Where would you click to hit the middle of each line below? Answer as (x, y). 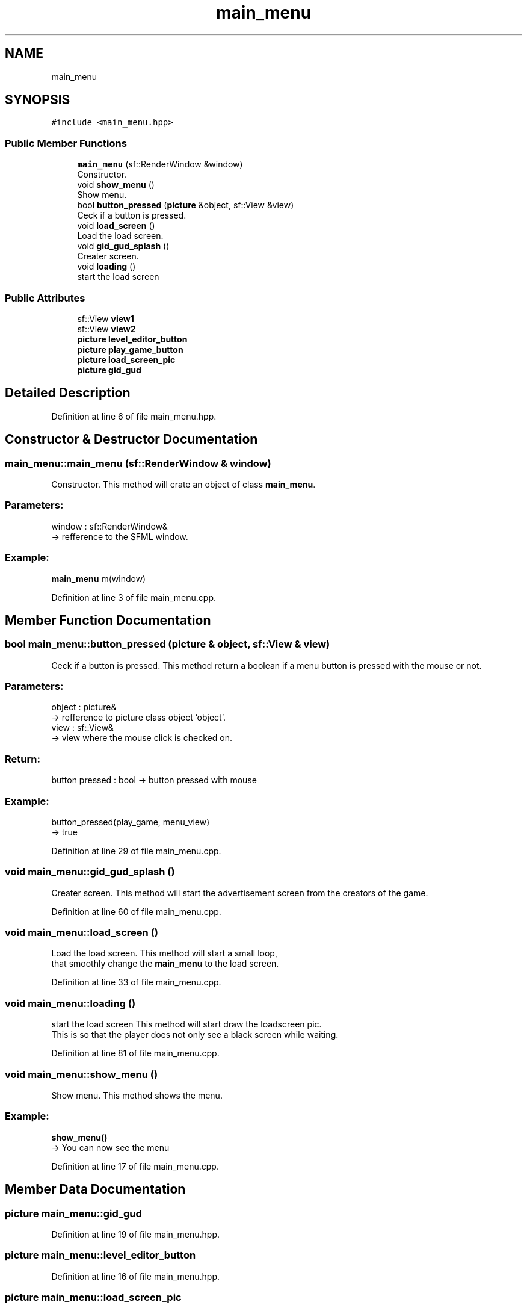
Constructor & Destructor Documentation (131, 439)
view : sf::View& (82, 728)
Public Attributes (45, 298)
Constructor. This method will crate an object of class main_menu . (183, 484)
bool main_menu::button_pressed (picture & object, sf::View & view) (168, 644)
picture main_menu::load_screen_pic (93, 1297)
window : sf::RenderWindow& (109, 526)
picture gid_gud (109, 370)
